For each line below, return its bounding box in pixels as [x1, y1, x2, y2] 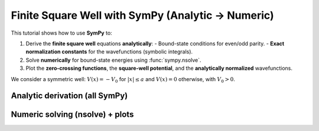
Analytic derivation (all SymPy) [11, 91, 128, 101]
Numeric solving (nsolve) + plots [11, 109, 134, 120]
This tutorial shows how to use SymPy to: [11, 29, 112, 36]
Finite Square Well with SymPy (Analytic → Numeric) [11, 9, 274, 22]
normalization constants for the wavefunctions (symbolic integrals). [25, 48, 193, 55]
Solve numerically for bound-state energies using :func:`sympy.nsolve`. [25, 56, 201, 63]
